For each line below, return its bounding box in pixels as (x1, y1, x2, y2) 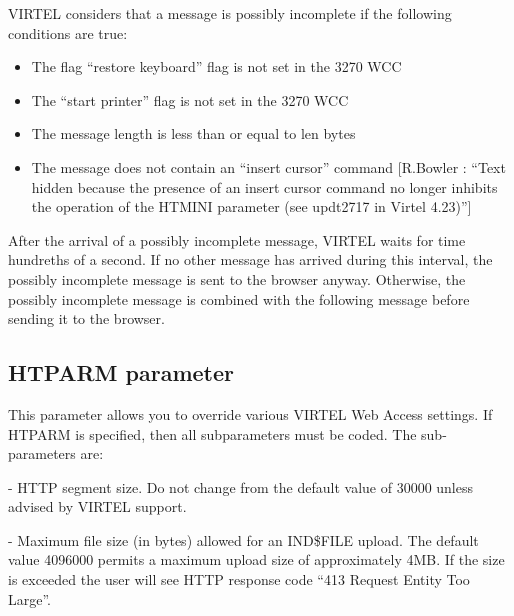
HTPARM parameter (8, 357, 234, 388)
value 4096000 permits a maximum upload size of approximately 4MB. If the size (8, 549, 505, 570)
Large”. (8, 588, 52, 609)
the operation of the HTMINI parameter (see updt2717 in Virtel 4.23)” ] (31, 196, 472, 217)
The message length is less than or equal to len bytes (31, 123, 356, 144)
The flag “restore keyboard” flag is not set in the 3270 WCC (31, 56, 402, 77)
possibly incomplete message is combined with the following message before (8, 288, 470, 309)
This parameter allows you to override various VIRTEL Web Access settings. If (8, 403, 493, 424)
